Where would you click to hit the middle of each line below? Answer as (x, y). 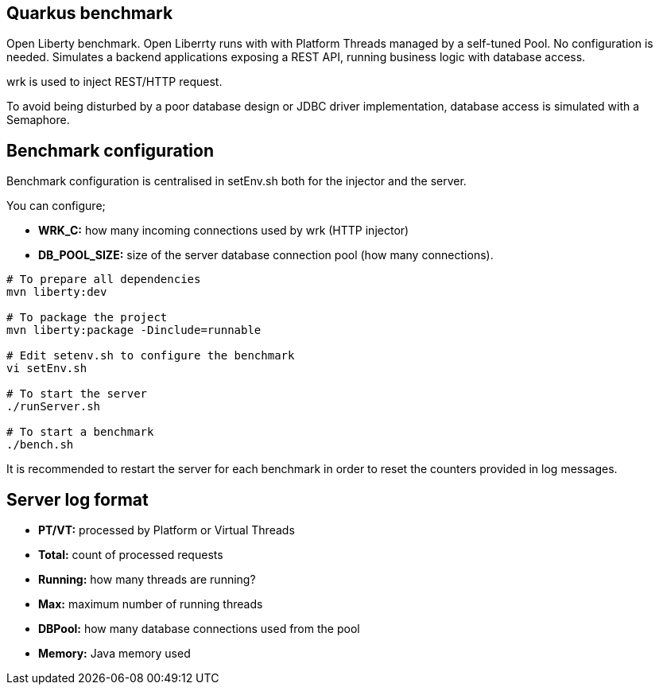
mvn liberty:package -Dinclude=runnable (134, 330)
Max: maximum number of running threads (151, 604)
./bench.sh (40, 445)
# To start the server (77, 394)
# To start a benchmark (80, 432)
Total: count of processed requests (131, 555)
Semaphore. (38, 120)
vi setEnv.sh (47, 369)
